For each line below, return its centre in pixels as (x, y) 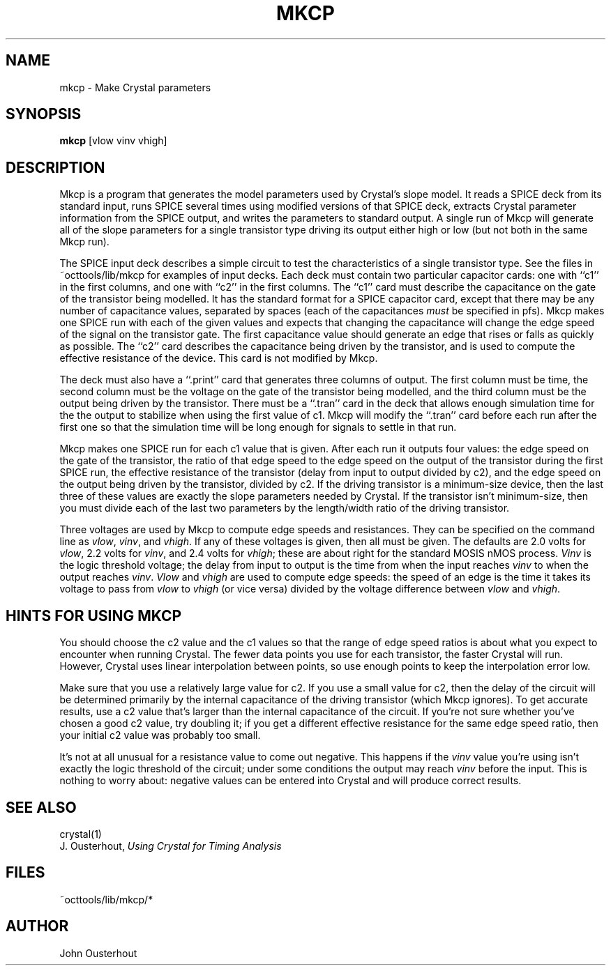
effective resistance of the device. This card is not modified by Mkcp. (219, 358)
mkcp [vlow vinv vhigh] (113, 141)
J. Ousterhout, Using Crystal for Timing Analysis (171, 846)
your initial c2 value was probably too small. (160, 735)
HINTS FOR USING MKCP (94, 616)
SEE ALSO (41, 807)
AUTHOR (37, 926)
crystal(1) (81, 834)
